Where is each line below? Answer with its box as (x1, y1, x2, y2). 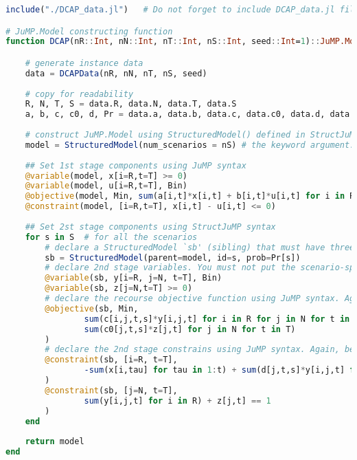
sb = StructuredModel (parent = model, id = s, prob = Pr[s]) (45, 252, 301, 263)
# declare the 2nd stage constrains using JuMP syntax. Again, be (45, 344, 355, 355)
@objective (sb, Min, (45, 303, 139, 314)
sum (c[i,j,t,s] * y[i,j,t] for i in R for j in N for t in (84, 314, 350, 324)
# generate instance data (25, 58, 143, 68)
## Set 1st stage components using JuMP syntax (25, 160, 246, 171)
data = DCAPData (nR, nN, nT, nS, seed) (25, 68, 207, 78)
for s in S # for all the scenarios (25, 232, 198, 242)
